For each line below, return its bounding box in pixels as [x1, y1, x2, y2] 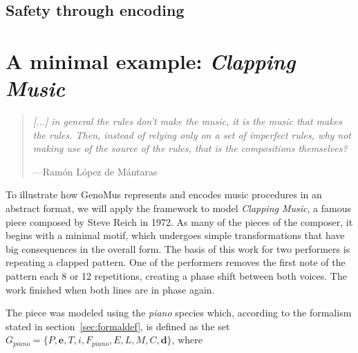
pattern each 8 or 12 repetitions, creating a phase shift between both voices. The [6, 269, 347, 283]
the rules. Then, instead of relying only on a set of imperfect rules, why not [32, 127, 352, 142]
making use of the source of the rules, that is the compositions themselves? [32, 141, 348, 155]
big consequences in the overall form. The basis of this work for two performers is [6, 241, 350, 256]
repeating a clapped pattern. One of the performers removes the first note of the [6, 255, 346, 269]
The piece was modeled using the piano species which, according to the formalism [6, 305, 352, 320]
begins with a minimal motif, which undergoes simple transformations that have [6, 228, 345, 242]
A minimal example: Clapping [6, 46, 296, 75]
